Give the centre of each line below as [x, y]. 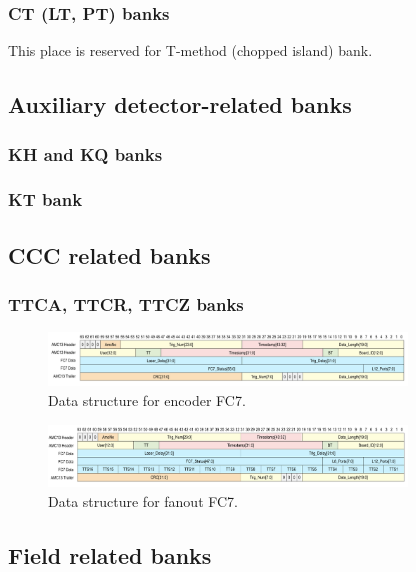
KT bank [45, 199]
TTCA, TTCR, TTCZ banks [126, 303]
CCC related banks [109, 254]
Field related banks [110, 554]
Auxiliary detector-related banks [180, 104]
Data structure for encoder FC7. [147, 400]
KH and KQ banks [85, 153]
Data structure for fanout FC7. [143, 500]
